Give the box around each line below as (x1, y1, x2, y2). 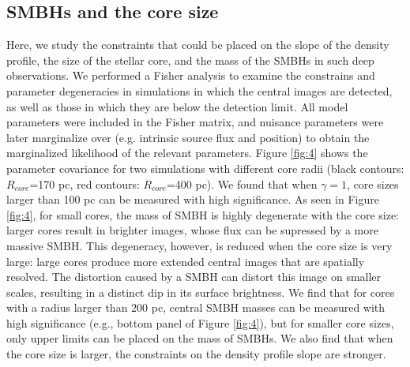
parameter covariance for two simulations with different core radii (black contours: (6, 159, 404, 176)
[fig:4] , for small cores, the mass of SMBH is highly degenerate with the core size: (6, 206, 399, 223)
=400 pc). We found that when (166, 175, 318, 192)
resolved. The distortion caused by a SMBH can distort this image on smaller (6, 268, 382, 285)
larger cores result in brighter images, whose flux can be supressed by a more (6, 222, 378, 238)
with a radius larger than (6, 299, 128, 316)
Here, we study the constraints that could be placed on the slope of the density (6, 36, 389, 53)
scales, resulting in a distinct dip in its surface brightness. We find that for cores (6, 283, 395, 300)
